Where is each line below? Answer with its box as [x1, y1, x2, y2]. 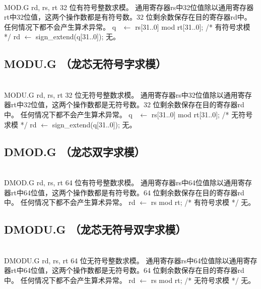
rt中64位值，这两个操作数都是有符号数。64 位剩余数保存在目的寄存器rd [11, 187, 244, 197]
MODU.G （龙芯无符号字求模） [4, 56, 166, 71]
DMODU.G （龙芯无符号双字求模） [4, 222, 186, 237]
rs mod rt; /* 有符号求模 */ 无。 [151, 197, 255, 207]
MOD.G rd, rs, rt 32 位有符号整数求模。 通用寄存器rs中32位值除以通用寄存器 [4, 2, 254, 12]
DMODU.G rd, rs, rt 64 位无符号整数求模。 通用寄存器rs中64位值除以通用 [4, 255, 243, 265]
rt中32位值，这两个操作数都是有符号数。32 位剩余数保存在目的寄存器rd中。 [4, 12, 251, 22]
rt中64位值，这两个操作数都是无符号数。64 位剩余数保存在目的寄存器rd [11, 265, 244, 275]
